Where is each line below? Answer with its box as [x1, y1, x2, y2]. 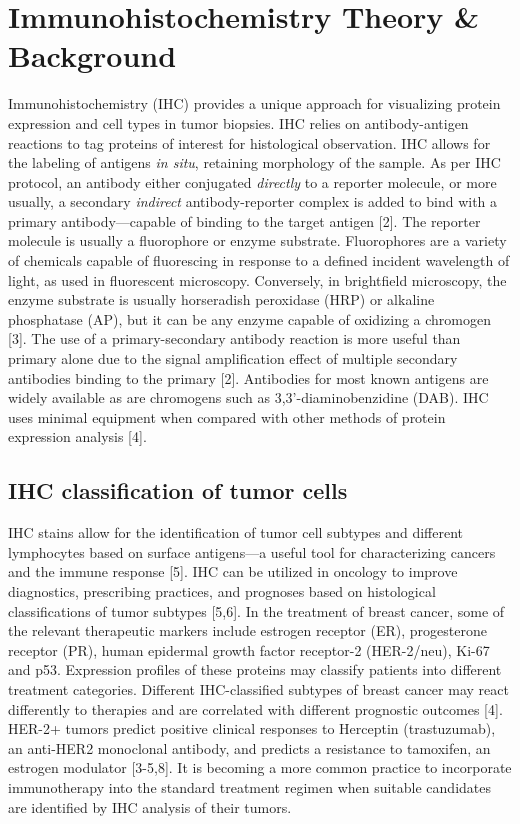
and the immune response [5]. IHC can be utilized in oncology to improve [8, 561, 458, 582]
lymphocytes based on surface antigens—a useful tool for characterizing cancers [8, 541, 496, 562]
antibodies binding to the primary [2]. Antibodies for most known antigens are [8, 367, 489, 388]
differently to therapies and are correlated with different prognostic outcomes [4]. [8, 698, 503, 719]
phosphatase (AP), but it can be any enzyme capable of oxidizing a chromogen [8, 308, 491, 329]
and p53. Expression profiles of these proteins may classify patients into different [8, 659, 502, 680]
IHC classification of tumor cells [8, 475, 348, 506]
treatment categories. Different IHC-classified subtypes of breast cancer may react [8, 678, 509, 699]
